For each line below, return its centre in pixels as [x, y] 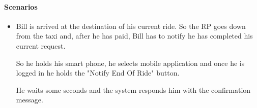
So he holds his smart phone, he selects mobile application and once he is [130, 63]
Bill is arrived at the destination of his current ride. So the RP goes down [131, 26]
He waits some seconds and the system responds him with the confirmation [133, 89]
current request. [41, 45]
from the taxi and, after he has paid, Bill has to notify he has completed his [134, 36]
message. [30, 100]
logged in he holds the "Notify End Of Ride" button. [98, 73]
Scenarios [21, 6]
